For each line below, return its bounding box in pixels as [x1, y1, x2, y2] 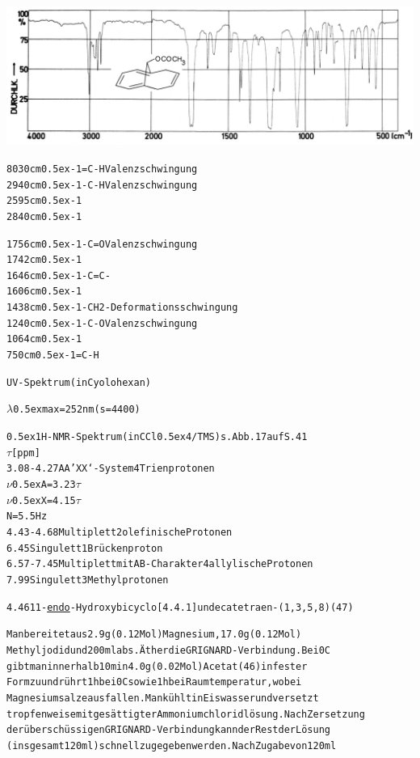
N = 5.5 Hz [6, 510, 48, 523]
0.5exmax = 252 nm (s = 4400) [13, 404, 141, 416]
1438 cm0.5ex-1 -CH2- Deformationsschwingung [6, 302, 238, 314]
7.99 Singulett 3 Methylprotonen [6, 574, 169, 586]
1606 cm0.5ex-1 [6, 286, 82, 298]
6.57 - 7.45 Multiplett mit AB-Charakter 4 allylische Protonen [6, 558, 313, 570]
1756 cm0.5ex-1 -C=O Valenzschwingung [6, 238, 198, 250]
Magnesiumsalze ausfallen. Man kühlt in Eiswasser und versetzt [6, 692, 319, 704]
